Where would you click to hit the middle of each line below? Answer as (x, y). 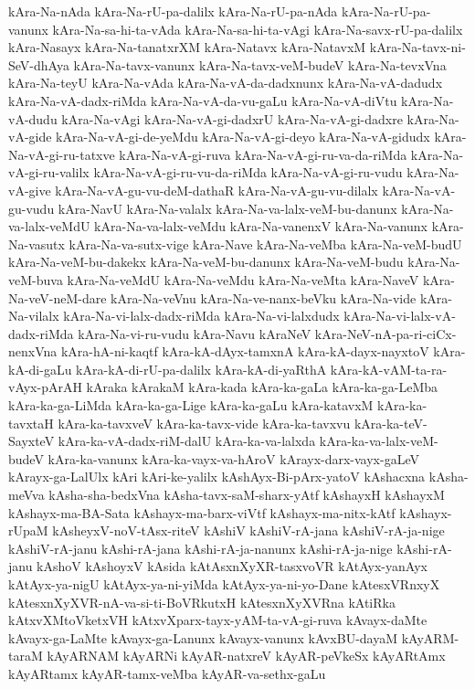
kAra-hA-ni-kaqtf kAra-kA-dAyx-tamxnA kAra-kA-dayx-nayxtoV (245, 351)
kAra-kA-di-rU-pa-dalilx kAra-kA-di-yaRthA (201, 369)
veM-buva (36, 279)
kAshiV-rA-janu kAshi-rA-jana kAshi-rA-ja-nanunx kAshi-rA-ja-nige (201, 548)
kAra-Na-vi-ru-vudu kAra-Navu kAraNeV (195, 333)
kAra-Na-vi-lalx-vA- (400, 316)
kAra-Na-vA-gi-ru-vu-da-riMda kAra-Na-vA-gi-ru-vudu (248, 172)
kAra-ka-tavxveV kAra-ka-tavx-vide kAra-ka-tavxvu (204, 423)
